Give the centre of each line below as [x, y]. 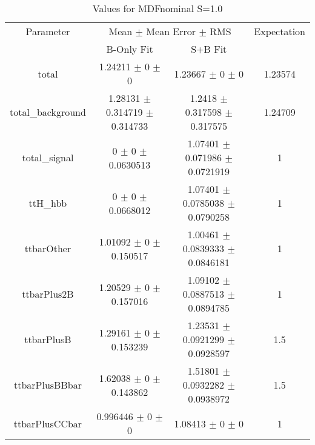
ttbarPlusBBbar [48, 385]
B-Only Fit [130, 49]
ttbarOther [48, 248]
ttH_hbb [48, 203]
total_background [48, 112]
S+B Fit [209, 49]
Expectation [280, 31]
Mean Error [171, 31]
